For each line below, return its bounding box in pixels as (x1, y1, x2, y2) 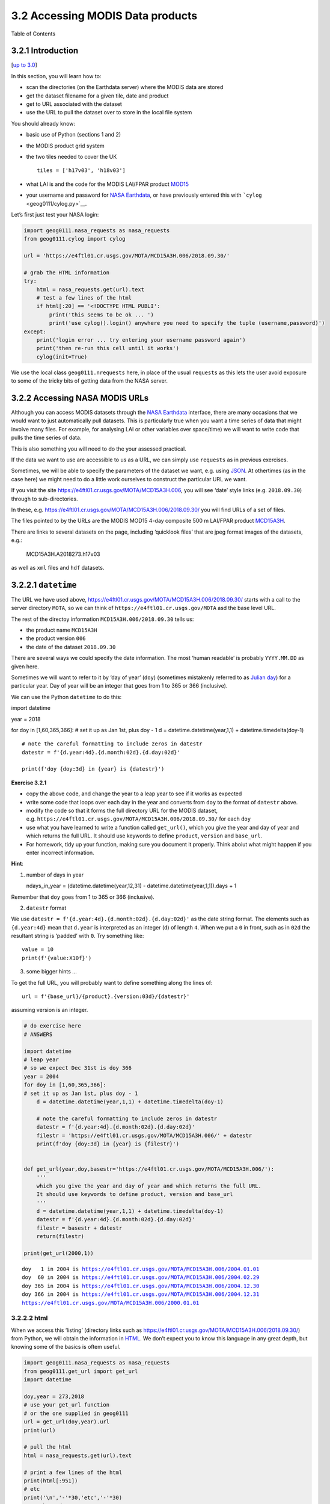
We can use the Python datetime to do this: (11, 693, 122, 700)
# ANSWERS (23, 1031, 53, 1038)
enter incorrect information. (26, 849, 94, 856)
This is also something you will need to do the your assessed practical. (11, 445, 186, 452)
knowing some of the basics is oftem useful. (11, 1343, 121, 1351)
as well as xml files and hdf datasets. (11, 564, 105, 571)
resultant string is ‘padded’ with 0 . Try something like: (11, 932, 144, 940)
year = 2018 (11, 715, 41, 723)
